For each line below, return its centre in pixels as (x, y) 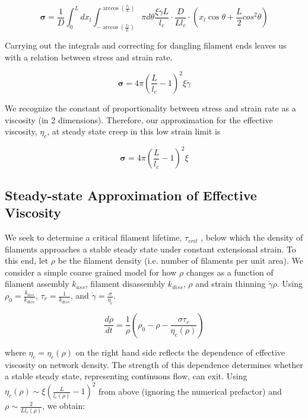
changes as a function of (230, 272)
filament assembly (37, 284)
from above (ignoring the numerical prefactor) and (190, 391)
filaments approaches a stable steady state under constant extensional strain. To (150, 249)
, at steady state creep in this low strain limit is (134, 131)
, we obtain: (64, 406)
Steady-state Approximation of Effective (131, 195)
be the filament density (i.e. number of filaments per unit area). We (181, 260)
